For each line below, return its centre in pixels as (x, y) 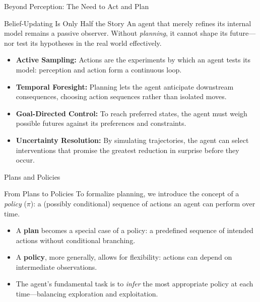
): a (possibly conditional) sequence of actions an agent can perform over (143, 203)
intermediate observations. (56, 267)
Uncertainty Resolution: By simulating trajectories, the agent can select (132, 140)
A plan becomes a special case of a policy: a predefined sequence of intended (135, 230)
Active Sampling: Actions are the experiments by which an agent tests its (133, 60)
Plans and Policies (32, 176)
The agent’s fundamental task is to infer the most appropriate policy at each (135, 284)
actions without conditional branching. (76, 240)
